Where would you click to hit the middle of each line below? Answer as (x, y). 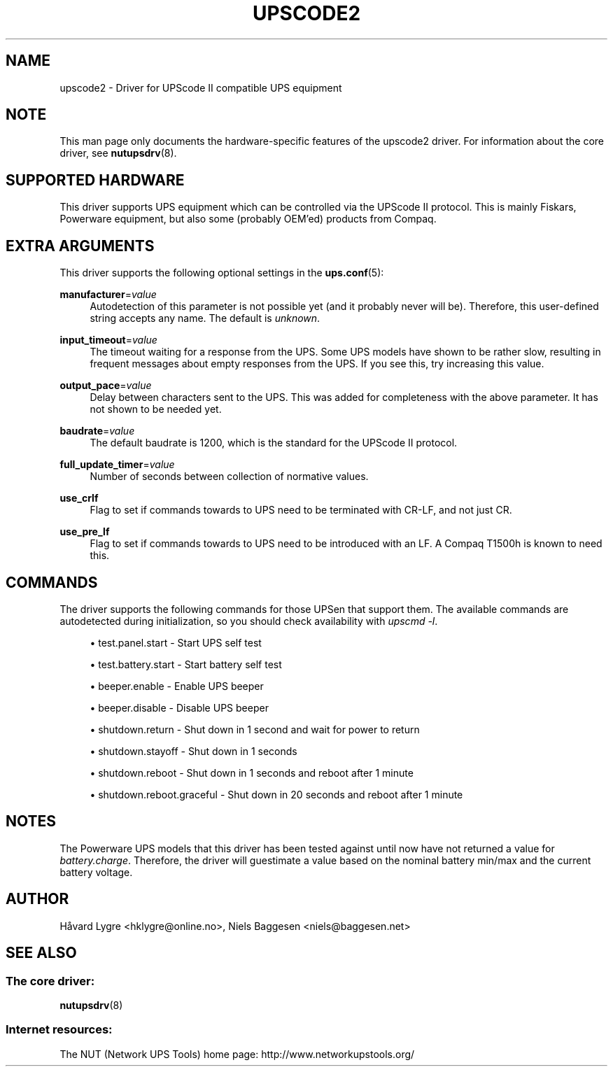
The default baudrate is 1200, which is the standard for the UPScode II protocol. (274, 443)
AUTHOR (37, 899)
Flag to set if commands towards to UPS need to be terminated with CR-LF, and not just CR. (301, 510)
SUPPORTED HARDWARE (95, 180)
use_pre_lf (85, 532)
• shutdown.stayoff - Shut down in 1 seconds (193, 751)
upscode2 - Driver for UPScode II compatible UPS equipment (201, 87)
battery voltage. (96, 872)
